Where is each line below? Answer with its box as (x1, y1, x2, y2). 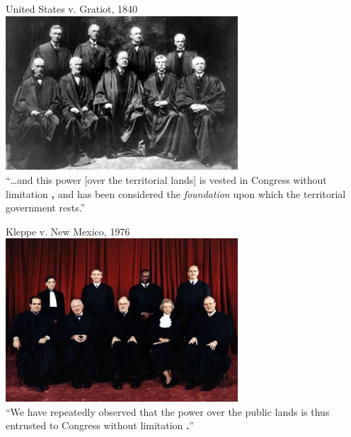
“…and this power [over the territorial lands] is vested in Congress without (6, 173, 327, 187)
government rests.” (6, 200, 86, 215)
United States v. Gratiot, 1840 (6, 1, 138, 16)
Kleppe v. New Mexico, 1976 (6, 223, 130, 238)
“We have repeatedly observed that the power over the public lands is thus (6, 404, 330, 419)
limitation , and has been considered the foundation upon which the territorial (6, 186, 346, 201)
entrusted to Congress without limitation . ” (6, 418, 195, 433)
